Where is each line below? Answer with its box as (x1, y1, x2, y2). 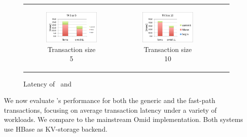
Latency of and (23, 79, 71, 89)
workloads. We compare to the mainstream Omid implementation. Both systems (4, 114, 243, 124)
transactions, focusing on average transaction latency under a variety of (4, 104, 217, 115)
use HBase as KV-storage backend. (4, 123, 107, 134)
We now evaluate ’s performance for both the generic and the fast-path (4, 95, 215, 105)
